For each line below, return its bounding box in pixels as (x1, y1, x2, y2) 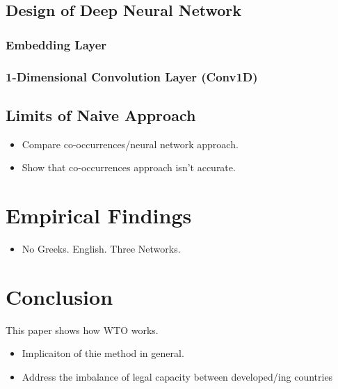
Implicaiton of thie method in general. (22, 346, 184, 360)
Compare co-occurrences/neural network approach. (22, 136, 239, 151)
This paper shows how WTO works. (6, 322, 159, 337)
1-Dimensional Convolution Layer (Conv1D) (6, 68, 258, 85)
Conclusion (6, 282, 113, 310)
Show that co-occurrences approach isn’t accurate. (22, 160, 236, 175)
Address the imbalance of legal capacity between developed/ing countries (22, 369, 333, 383)
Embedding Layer (6, 35, 107, 53)
